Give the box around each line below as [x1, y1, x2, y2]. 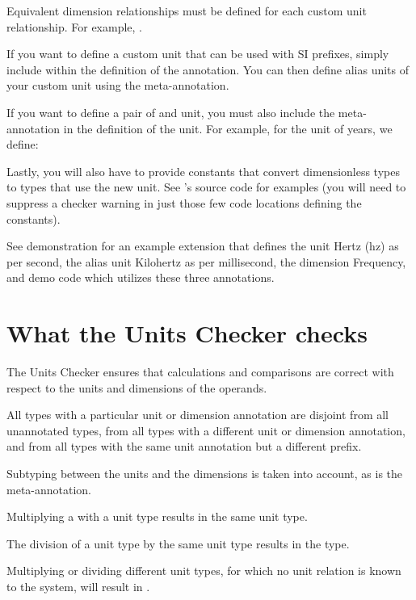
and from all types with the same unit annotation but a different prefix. [6, 438, 362, 455]
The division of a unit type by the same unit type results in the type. [6, 535, 350, 552]
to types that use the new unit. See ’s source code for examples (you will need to [6, 178, 406, 195]
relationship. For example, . [6, 18, 142, 35]
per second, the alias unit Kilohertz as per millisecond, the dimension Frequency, [6, 253, 406, 270]
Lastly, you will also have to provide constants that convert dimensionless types [6, 162, 400, 179]
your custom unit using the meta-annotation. [6, 77, 229, 94]
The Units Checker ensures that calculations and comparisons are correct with [6, 363, 394, 380]
